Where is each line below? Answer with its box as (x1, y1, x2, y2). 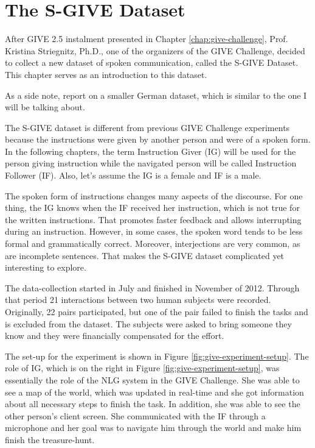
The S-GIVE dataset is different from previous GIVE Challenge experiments (5, 121, 290, 133)
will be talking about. (5, 101, 85, 113)
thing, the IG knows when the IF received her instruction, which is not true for (5, 201, 300, 214)
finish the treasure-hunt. (5, 433, 95, 446)
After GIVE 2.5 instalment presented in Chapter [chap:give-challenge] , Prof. (5, 32, 288, 45)
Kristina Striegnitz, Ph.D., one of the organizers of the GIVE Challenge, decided (5, 44, 305, 57)
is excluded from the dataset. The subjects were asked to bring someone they (5, 317, 292, 330)
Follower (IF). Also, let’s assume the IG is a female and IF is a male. (5, 169, 261, 182)
